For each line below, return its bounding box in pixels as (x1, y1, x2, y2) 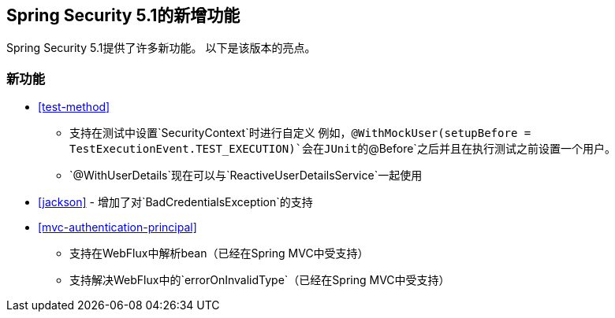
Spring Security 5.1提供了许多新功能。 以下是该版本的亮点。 (6, 41, 316, 55)
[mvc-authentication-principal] (38, 220, 197, 235)
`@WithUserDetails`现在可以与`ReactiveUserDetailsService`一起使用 (69, 168, 423, 183)
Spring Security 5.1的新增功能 (6, 6, 240, 25)
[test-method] (38, 100, 110, 114)
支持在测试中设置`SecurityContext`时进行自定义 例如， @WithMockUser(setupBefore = (69, 126, 531, 140)
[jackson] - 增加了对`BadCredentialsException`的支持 (38, 195, 313, 209)
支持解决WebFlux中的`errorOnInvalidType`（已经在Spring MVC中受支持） (69, 273, 450, 287)
